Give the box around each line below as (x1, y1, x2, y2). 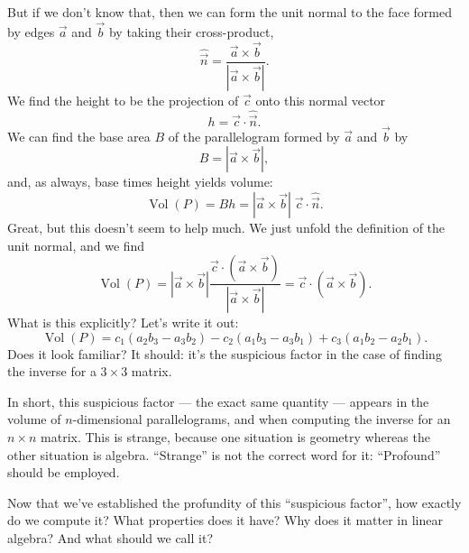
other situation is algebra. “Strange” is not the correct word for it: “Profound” (7, 445, 441, 464)
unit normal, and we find (7, 235, 145, 254)
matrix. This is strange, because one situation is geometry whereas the (41, 428, 430, 446)
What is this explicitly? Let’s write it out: (7, 313, 239, 332)
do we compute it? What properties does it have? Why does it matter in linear (7, 511, 443, 530)
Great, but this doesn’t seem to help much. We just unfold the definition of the (7, 217, 446, 236)
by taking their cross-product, (108, 22, 274, 41)
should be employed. (7, 463, 120, 482)
